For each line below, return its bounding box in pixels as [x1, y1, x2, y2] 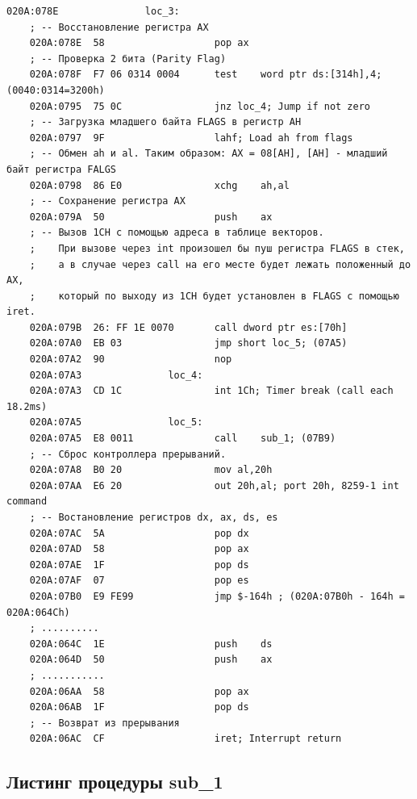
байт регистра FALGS [6, 163, 117, 175]
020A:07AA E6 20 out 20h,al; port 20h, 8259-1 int [29, 479, 399, 492]
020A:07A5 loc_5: [29, 416, 203, 429]
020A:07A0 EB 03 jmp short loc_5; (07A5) [29, 337, 348, 349]
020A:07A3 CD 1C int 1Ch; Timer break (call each [29, 385, 394, 397]
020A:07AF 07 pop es [29, 575, 249, 587]
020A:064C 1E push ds [29, 638, 273, 650]
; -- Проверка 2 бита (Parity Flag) [29, 52, 227, 65]
